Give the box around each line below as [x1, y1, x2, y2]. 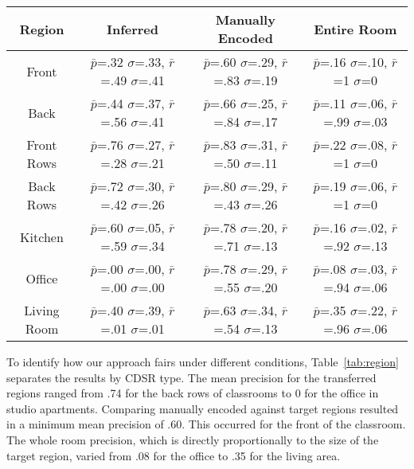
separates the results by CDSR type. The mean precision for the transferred [6, 369, 377, 385]
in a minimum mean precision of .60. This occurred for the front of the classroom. [6, 416, 406, 432]
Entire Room [314, 19, 397, 38]
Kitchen [20, 227, 64, 246]
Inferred [106, 19, 159, 38]
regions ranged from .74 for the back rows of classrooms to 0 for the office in [6, 385, 379, 401]
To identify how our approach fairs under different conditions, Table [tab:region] [6, 354, 399, 369]
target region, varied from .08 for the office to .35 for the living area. [6, 447, 341, 463]
